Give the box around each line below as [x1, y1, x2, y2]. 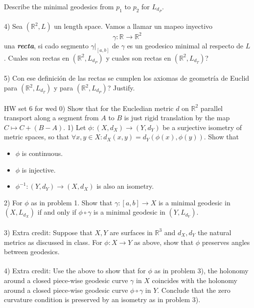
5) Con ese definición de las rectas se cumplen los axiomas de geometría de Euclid [4, 73, 250, 83]
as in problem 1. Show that [31, 197, 113, 207]
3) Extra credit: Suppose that [4, 227, 92, 237]
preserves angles [202, 237, 250, 247]
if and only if [37, 207, 76, 217]
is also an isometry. [96, 181, 154, 191]
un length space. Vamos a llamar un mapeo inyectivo [54, 21, 213, 31]
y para [54, 83, 73, 92]
